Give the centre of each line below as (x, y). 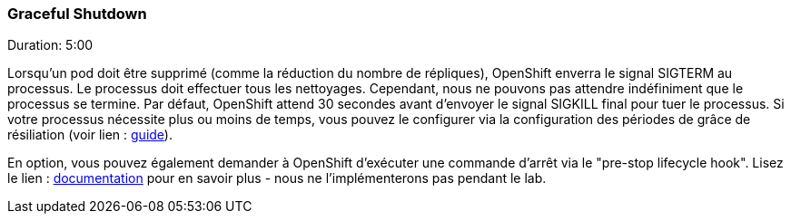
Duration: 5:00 (50, 45)
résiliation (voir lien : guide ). (90, 135)
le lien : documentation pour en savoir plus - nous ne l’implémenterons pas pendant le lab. (277, 178)
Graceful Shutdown (77, 14)
